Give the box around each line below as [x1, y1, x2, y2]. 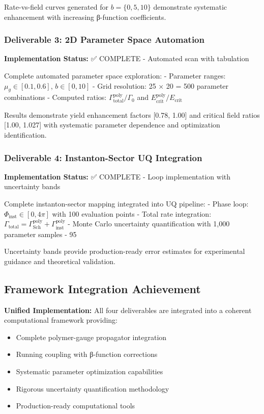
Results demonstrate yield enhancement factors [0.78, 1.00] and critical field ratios [4, 109, 260, 120]
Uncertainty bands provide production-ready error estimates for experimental [4, 246, 245, 256]
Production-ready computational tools [16, 400, 135, 411]
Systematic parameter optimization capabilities [16, 366, 163, 376]
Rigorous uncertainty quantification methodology [16, 383, 169, 394]
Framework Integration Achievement [4, 280, 201, 296]
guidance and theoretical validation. [4, 255, 116, 266]
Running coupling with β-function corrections [16, 349, 158, 359]
